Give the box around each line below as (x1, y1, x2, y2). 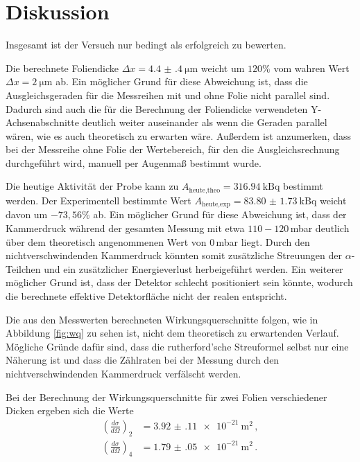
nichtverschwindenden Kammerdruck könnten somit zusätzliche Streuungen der (6, 248, 342, 263)
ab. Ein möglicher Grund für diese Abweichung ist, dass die (55, 74, 308, 89)
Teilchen (6, 261, 41, 276)
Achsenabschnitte (6, 115, 79, 130)
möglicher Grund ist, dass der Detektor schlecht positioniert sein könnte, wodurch (6, 275, 353, 290)
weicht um (200, 60, 245, 75)
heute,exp (201, 201, 231, 208)
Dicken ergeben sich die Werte (6, 403, 134, 418)
